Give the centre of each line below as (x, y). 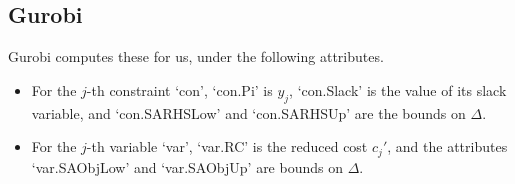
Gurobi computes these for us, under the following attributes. (196, 56)
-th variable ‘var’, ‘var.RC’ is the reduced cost (227, 146)
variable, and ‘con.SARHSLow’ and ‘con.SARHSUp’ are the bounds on (248, 112)
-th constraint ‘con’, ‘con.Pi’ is (179, 89)
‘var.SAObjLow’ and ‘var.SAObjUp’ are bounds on (187, 166)
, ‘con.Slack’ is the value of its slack (398, 89)
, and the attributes (447, 146)
